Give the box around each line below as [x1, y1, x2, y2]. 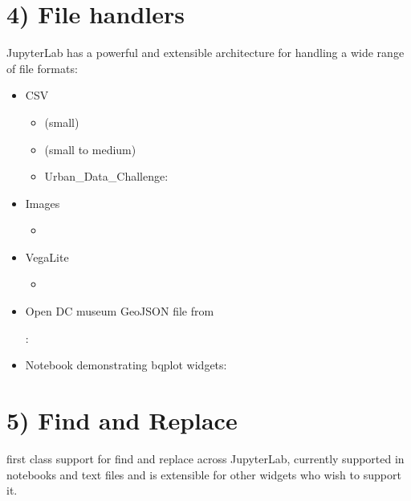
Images [25, 194, 60, 211]
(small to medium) [44, 141, 136, 157]
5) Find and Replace [6, 404, 238, 437]
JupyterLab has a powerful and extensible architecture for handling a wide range [6, 44, 405, 61]
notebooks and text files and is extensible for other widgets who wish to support [6, 466, 401, 483]
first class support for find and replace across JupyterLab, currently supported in [6, 450, 405, 466]
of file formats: [6, 59, 78, 76]
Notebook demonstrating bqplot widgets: [25, 356, 227, 373]
